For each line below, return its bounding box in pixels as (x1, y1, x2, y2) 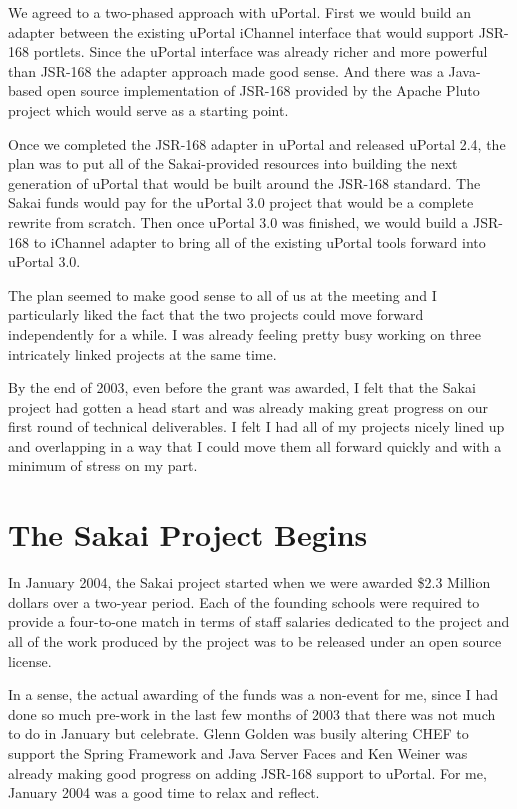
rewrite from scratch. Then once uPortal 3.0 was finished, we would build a (8, 211, 469, 232)
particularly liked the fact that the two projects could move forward (8, 304, 424, 325)
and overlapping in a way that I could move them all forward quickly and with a (8, 435, 502, 456)
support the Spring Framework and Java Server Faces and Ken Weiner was (8, 742, 468, 763)
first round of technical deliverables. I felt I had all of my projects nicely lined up (8, 416, 505, 437)
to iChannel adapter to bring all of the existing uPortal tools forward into (33, 231, 486, 252)
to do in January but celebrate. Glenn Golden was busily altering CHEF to (8, 723, 469, 744)
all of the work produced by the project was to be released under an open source (8, 630, 502, 651)
